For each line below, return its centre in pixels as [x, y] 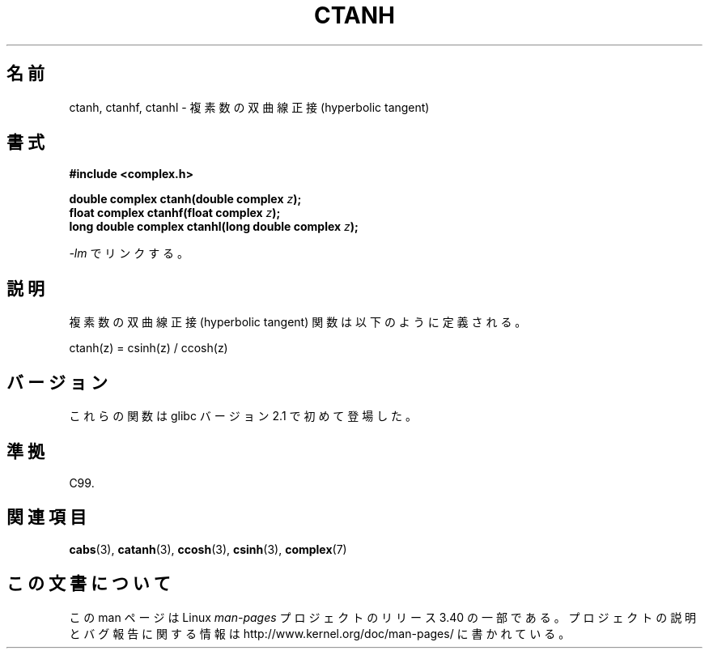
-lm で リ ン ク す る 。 [129, 253]
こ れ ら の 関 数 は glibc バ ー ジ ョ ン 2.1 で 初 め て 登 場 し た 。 [243, 416]
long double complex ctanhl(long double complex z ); [214, 227]
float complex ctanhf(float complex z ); [175, 213]
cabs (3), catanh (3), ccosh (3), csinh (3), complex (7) [208, 549]
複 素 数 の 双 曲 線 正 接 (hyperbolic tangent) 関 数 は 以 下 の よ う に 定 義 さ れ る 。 [298, 322]
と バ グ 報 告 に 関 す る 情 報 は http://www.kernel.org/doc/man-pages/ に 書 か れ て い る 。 [320, 633]
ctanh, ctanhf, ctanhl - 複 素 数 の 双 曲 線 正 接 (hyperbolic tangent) [249, 107]
